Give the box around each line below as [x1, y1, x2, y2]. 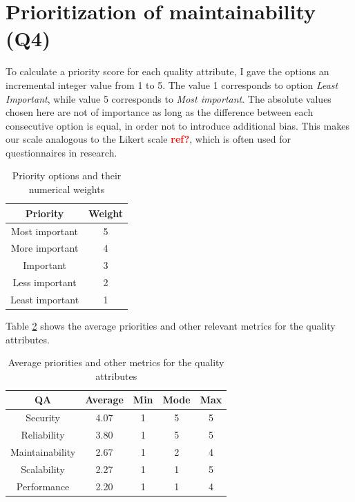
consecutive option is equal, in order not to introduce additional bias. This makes [6, 118, 349, 132]
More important [10, 241, 79, 255]
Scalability [21, 461, 65, 476]
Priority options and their [12, 168, 122, 183]
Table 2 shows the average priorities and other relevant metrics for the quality [6, 318, 336, 332]
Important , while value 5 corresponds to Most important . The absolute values [6, 91, 332, 106]
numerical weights [28, 182, 105, 197]
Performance [16, 479, 70, 493]
